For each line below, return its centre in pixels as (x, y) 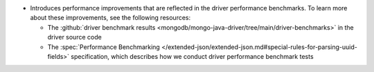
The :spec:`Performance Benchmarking (104, 47)
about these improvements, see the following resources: (110, 18)
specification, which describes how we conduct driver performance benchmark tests (192, 56)
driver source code (74, 37)
